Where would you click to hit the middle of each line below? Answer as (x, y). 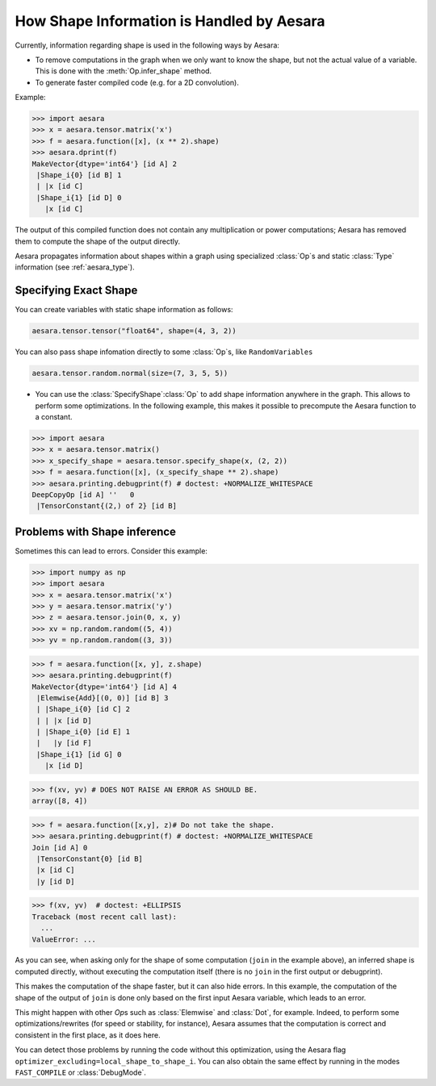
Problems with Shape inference (96, 531)
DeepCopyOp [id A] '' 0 (83, 495)
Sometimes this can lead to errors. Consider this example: (111, 551)
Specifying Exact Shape (76, 290)
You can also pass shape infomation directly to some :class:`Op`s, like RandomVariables (164, 352)
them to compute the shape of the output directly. (98, 241)
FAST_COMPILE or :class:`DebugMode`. (81, 1072)
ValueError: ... (64, 939)
